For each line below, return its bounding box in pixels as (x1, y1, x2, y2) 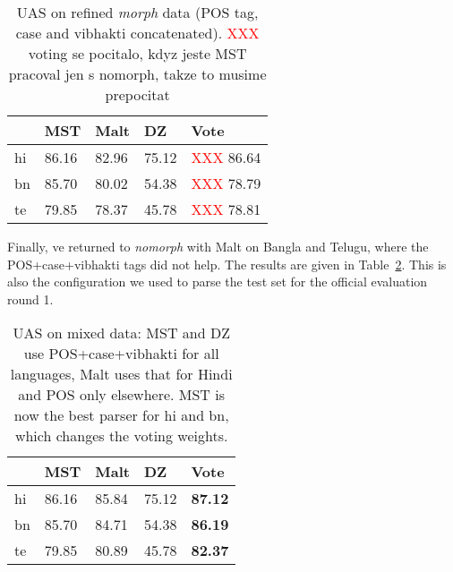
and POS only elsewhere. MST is (18, 384, 226, 406)
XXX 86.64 (191, 147, 261, 167)
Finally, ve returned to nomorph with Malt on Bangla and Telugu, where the (7, 237, 429, 255)
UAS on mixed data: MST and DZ (13, 322, 230, 344)
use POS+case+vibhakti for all (23, 343, 219, 364)
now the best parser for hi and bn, (13, 405, 229, 426)
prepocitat (105, 84, 170, 105)
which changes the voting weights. (14, 425, 228, 447)
